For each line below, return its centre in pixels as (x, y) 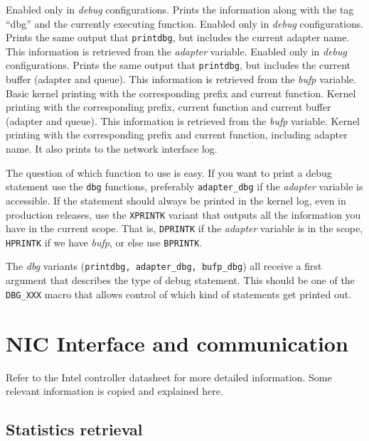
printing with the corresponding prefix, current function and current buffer (169, 107)
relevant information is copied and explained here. (114, 391)
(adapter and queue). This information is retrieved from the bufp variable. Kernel (183, 120)
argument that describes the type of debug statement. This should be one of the (180, 280)
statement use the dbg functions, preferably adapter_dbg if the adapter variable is (184, 186)
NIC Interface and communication (177, 343)
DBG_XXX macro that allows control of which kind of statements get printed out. (179, 294)
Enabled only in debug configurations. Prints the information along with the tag (180, 9)
